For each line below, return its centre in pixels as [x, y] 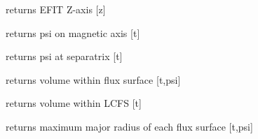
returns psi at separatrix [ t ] [64, 56]
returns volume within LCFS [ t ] [74, 103]
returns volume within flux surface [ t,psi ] [93, 79]
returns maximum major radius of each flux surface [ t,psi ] [129, 126]
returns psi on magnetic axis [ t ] [73, 32]
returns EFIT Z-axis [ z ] [56, 9]
